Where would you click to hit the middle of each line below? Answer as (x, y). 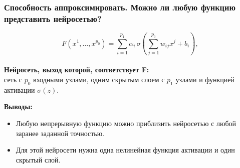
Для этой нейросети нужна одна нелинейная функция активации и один (125, 150)
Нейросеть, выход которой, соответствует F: (77, 70)
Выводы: (18, 106)
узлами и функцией (205, 80)
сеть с (13, 80)
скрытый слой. (38, 159)
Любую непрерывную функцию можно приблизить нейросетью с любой (126, 123)
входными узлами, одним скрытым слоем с (99, 80)
